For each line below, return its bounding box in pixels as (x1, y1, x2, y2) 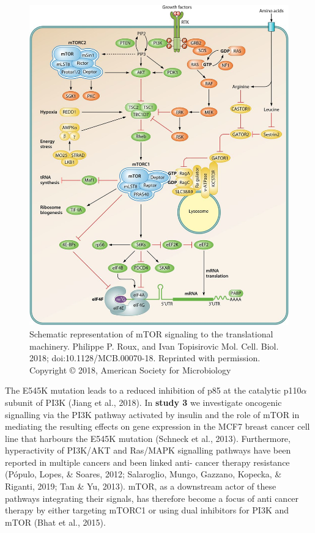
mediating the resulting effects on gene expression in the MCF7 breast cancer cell (5, 420, 310, 433)
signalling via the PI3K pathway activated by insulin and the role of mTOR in (5, 408, 300, 421)
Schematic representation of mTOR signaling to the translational (29, 327, 273, 340)
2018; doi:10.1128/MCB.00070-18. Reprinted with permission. (29, 351, 261, 364)
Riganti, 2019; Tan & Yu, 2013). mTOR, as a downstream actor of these (5, 480, 276, 493)
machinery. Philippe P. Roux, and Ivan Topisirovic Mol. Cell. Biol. (29, 339, 279, 352)
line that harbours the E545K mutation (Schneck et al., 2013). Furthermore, (5, 432, 291, 444)
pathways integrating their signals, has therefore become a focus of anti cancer (5, 491, 299, 504)
